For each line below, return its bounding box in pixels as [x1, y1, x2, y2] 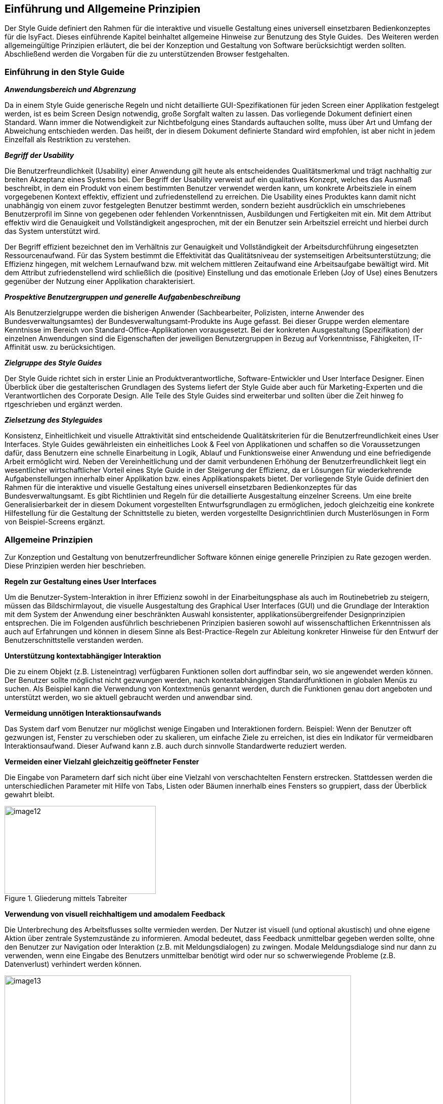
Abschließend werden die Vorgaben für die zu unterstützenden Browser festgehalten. [5, 50, 290, 59]
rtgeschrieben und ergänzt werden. [5, 400, 122, 409]
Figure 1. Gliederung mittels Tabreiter [5, 893, 127, 903]
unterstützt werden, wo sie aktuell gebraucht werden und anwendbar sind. [5, 692, 253, 702]
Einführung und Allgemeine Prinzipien [5, 3, 201, 15]
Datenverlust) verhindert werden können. [5, 959, 142, 968]
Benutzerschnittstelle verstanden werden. [5, 635, 144, 644]
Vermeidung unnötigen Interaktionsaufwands [5, 708, 161, 717]
